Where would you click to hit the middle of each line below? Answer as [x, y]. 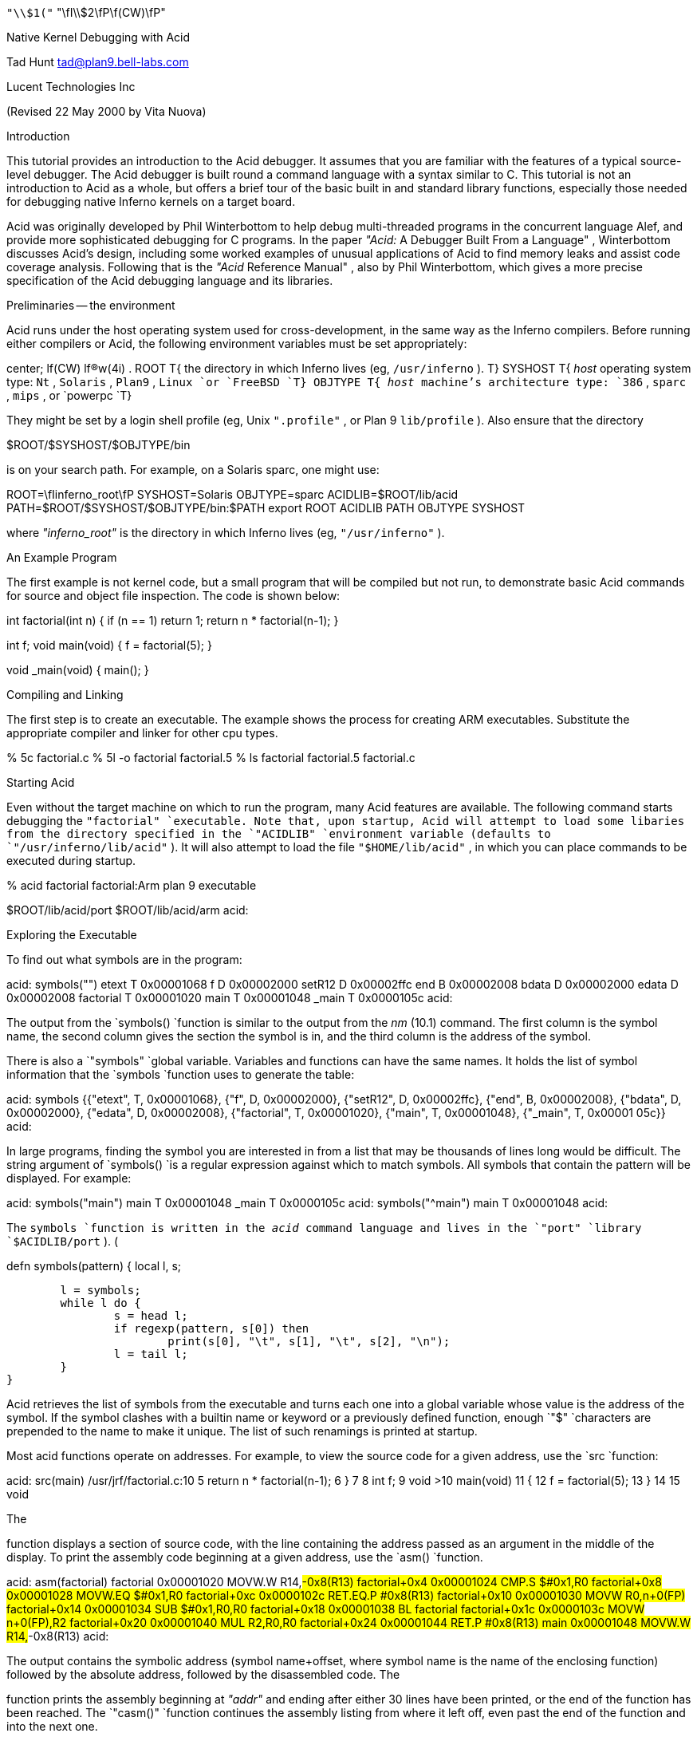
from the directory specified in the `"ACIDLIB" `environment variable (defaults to [279, 834]
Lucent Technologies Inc [71, 87]
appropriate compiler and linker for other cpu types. [142, 733]
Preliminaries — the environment [91, 305]
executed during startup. [71, 861]
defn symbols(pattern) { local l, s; [94, 1266]
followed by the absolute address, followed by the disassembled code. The [203, 1674]
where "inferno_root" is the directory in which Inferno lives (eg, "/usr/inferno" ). [226, 533]
